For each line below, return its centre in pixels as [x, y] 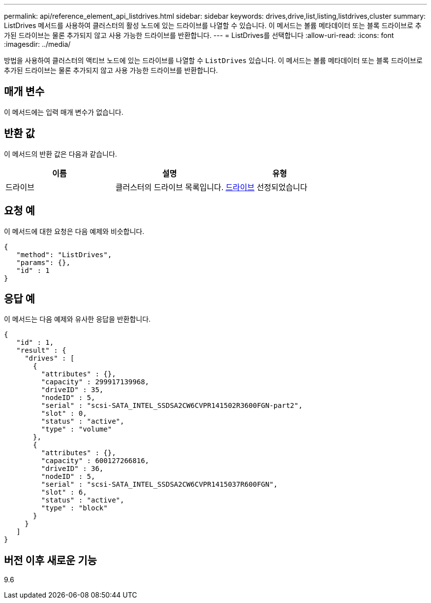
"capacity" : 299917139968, [95, 382]
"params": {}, [43, 262]
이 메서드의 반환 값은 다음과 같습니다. [61, 154]
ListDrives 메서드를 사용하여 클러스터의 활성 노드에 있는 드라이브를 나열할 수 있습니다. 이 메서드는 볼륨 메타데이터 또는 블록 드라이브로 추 [213, 25]
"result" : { [41, 351]
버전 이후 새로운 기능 [50, 560]
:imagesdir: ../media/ [37, 44]
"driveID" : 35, [72, 390]
